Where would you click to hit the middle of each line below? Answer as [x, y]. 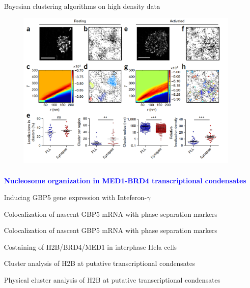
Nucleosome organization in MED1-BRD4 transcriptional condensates [125, 181]
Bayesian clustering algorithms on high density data [82, 6]
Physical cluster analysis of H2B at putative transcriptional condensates [112, 280]
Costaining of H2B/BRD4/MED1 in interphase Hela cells [90, 246]
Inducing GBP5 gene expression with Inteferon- [75, 197]
